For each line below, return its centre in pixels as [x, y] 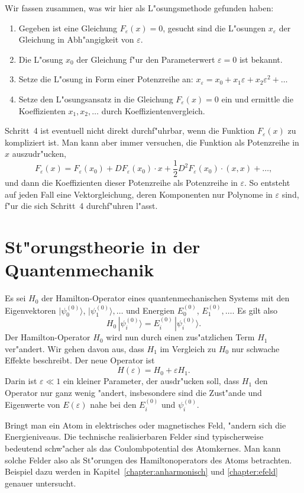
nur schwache [256, 348]
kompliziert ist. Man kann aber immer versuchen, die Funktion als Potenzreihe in [152, 142]
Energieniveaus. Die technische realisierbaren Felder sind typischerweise [134, 436]
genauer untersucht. [41, 483]
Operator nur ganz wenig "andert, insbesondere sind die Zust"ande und [133, 392]
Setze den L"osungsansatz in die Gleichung [96, 99]
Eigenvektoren [30, 310]
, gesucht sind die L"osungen [214, 28]
